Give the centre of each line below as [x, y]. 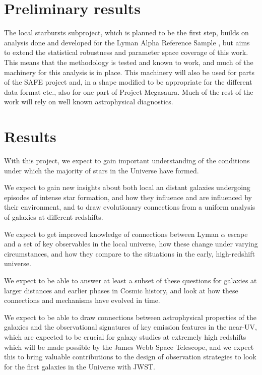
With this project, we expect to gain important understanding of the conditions [127, 160]
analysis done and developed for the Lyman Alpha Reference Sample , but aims [127, 42]
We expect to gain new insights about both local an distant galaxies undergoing [127, 187]
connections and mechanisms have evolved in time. [82, 300]
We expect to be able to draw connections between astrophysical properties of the [130, 317]
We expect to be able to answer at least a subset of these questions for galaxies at [130, 280]
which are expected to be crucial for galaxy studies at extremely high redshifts [125, 336]
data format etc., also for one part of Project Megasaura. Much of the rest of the [129, 91]
